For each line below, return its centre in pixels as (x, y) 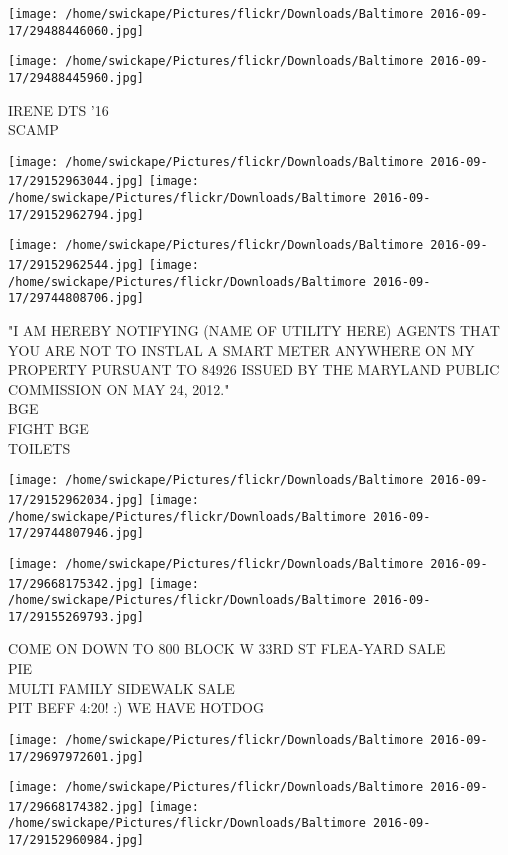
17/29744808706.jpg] (76, 298)
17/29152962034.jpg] (76, 499)
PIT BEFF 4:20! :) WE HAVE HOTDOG (136, 707)
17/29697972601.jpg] (76, 756)
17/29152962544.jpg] (76, 265)
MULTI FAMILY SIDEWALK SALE (121, 687)
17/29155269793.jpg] (76, 616)
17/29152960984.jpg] (76, 840)
